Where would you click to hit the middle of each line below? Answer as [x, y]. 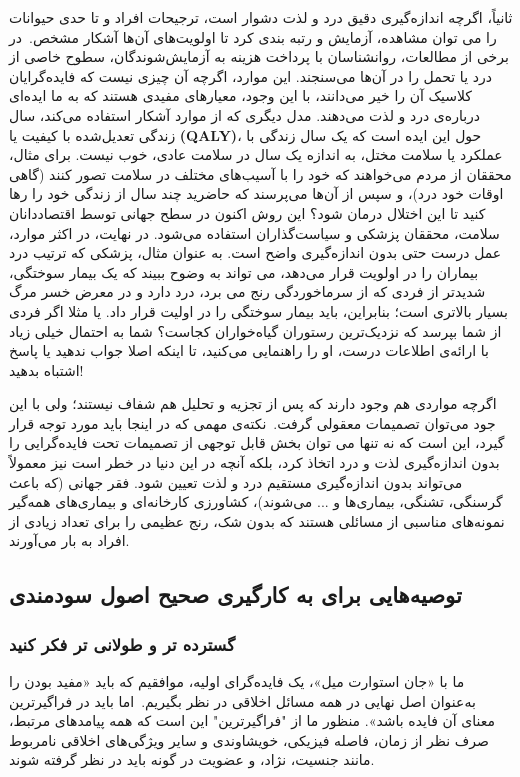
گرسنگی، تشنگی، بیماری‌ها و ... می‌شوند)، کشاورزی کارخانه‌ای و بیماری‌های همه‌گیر [256, 501]
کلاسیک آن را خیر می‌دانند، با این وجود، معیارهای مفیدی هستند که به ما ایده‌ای [241, 95]
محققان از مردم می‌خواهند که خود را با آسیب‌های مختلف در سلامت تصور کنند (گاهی [260, 173]
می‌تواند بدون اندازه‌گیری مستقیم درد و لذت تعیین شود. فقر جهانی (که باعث [236, 481]
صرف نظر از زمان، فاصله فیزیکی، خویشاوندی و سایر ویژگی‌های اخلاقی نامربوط [249, 739]
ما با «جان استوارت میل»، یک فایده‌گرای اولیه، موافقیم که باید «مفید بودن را [237, 681]
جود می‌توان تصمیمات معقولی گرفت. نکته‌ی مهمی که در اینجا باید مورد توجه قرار [252, 422]
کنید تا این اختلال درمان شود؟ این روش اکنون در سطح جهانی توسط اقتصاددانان [247, 212]
